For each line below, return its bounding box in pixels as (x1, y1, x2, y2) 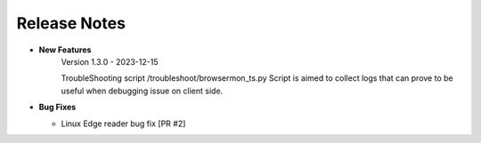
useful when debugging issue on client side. (61, 85, 224, 96)
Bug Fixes (38, 102, 77, 113)
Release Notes (16, 13, 126, 33)
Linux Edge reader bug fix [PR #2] (61, 118, 186, 129)
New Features (38, 44, 92, 55)
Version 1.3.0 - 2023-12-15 (61, 56, 159, 67)
